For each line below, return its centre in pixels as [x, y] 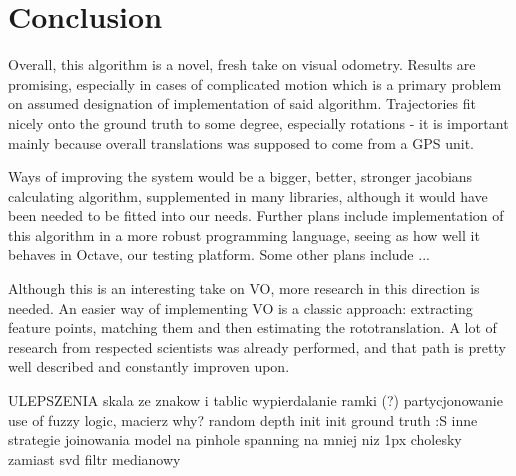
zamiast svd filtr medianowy [94, 458]
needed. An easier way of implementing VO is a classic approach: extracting [240, 307]
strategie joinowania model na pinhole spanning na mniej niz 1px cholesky [235, 439]
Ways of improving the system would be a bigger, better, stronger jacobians [240, 176]
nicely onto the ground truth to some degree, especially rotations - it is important [258, 122]
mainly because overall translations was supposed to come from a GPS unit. [241, 142]
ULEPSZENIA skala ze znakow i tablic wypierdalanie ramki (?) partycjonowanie [255, 400]
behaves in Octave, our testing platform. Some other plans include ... [219, 254]
